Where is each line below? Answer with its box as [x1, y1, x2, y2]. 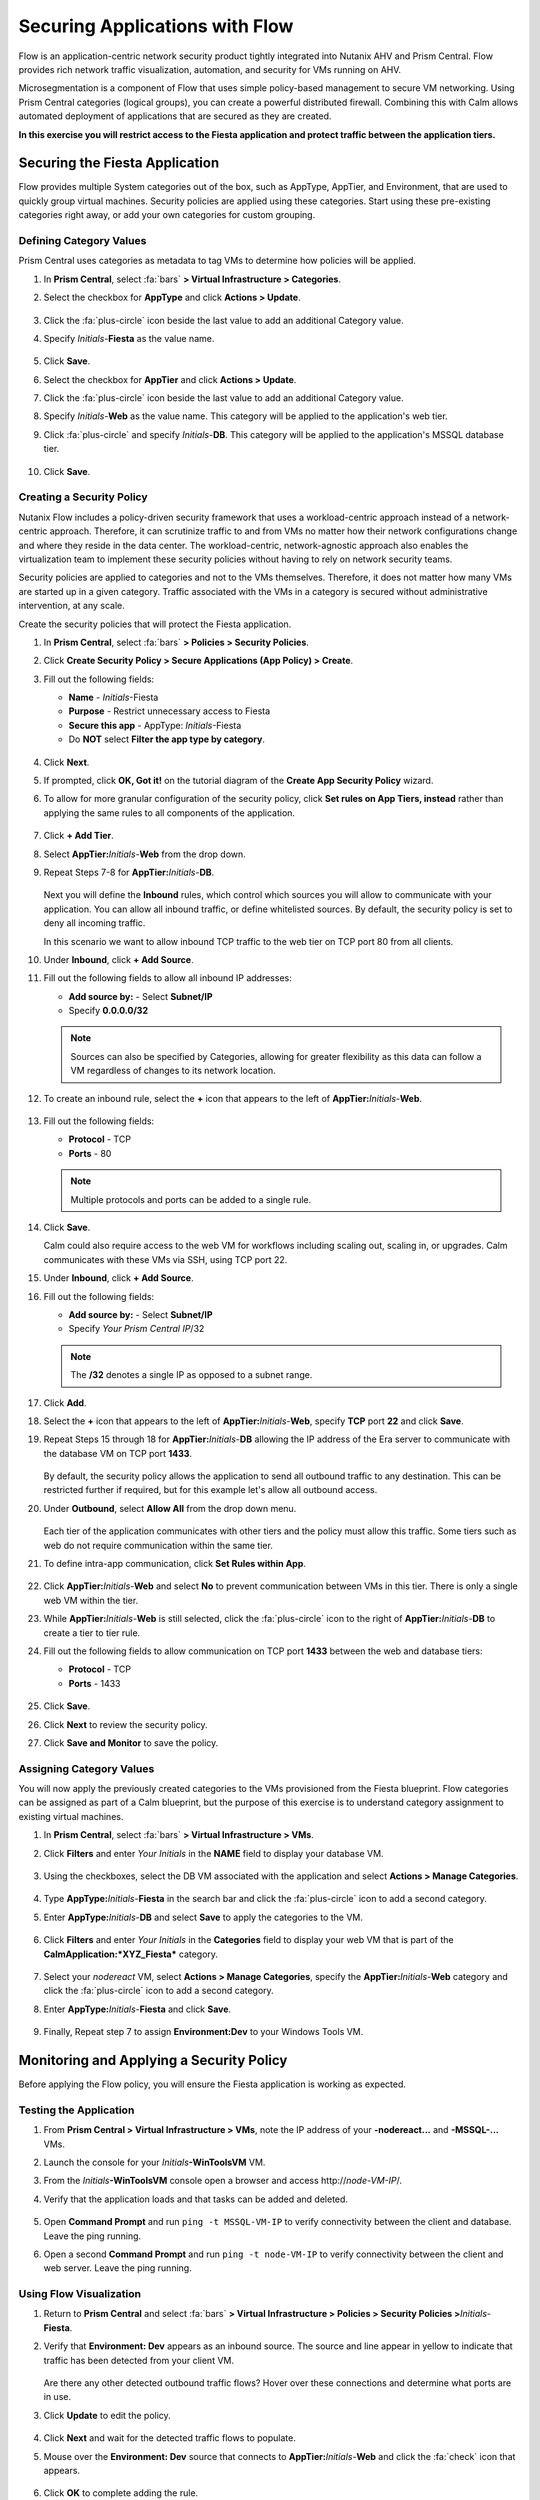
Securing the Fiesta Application [18, 155, 220, 172]
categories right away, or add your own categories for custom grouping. [18, 209, 316, 221]
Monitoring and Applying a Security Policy [18, 2051, 288, 2069]
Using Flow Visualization [18, 2287, 142, 2301]
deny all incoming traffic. [43, 917, 146, 929]
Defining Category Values [18, 233, 147, 247]
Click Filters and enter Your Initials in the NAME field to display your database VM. [43, 1847, 384, 1859]
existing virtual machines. [18, 1810, 124, 1822]
